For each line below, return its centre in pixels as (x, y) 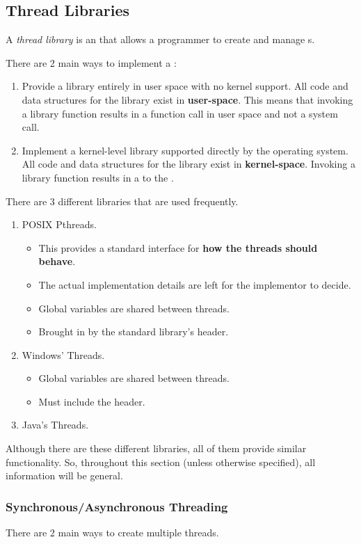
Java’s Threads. (55, 425)
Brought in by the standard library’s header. (134, 331)
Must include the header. (92, 401)
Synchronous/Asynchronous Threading (117, 506)
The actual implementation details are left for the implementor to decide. (195, 284)
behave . (57, 261)
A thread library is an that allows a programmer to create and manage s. (160, 39)
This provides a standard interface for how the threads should (178, 247)
